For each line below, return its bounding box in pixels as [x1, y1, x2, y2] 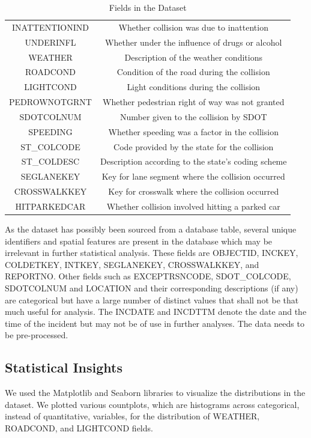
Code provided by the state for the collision [113, 140, 274, 153]
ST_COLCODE [20, 140, 80, 153]
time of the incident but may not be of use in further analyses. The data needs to [5, 317, 304, 329]
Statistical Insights [5, 358, 123, 377]
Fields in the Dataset [109, 1, 187, 13]
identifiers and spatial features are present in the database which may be [5, 234, 273, 247]
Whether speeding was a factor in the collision [108, 125, 279, 138]
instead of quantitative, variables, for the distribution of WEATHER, [5, 410, 260, 422]
